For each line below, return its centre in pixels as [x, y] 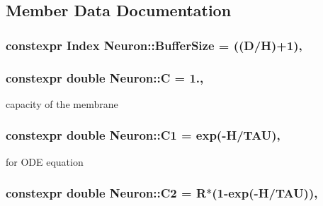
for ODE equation [45, 161]
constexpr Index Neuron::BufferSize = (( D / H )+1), [154, 45]
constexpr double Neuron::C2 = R [106, 193]
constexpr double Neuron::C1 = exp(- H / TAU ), [143, 135]
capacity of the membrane [62, 103]
